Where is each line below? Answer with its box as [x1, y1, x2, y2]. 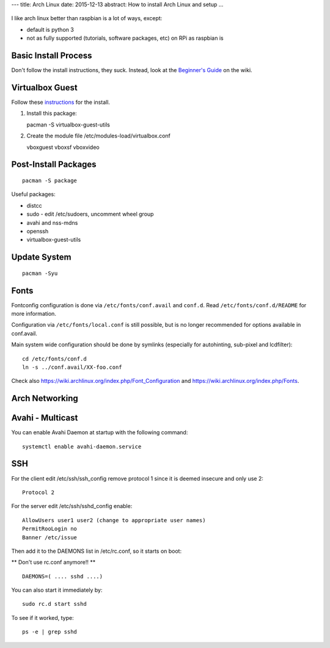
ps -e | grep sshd [22, 628, 78, 635]
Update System [11, 252, 71, 263]
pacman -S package [22, 177, 78, 184]
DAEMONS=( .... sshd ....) [22, 573, 103, 580]
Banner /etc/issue [22, 534, 78, 541]
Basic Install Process [11, 50, 92, 60]
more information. [11, 310, 56, 317]
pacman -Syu [22, 269, 58, 277]
